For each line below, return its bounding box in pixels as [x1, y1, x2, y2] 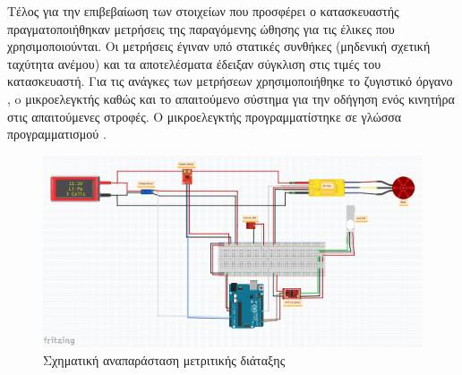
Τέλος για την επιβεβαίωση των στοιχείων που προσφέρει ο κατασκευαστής [7, 2, 399, 20]
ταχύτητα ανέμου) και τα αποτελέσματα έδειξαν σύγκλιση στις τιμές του [7, 54, 381, 72]
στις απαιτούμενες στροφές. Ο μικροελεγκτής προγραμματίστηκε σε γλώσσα [7, 107, 402, 125]
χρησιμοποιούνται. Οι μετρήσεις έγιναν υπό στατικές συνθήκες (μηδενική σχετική [7, 37, 431, 55]
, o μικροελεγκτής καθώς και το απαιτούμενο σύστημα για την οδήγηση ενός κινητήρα [7, 89, 455, 107]
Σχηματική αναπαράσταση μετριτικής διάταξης [43, 350, 286, 369]
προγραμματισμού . [7, 124, 107, 143]
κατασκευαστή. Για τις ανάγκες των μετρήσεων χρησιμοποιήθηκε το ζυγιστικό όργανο [7, 72, 453, 90]
